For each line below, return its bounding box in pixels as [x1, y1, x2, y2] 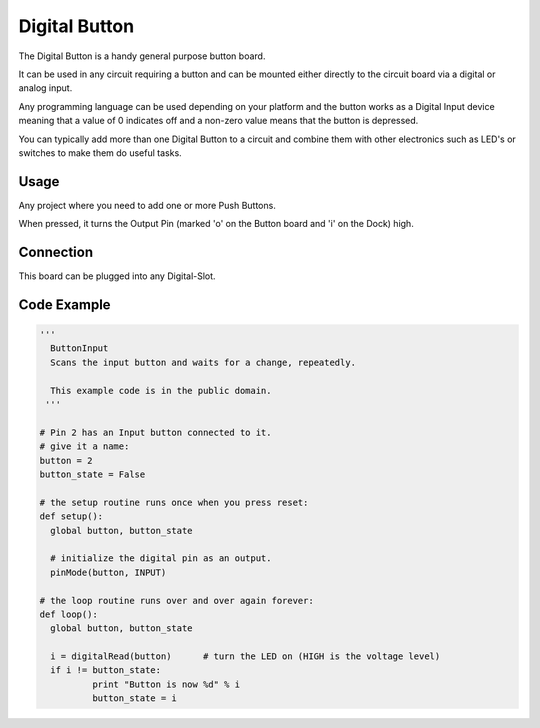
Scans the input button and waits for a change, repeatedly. [50, 356, 357, 368]
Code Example [18, 296, 111, 313]
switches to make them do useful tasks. [18, 146, 182, 159]
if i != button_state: [50, 665, 162, 676]
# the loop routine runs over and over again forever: [39, 595, 314, 606]
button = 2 [39, 455, 93, 466]
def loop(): [39, 608, 99, 620]
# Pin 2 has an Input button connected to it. [39, 426, 272, 438]
